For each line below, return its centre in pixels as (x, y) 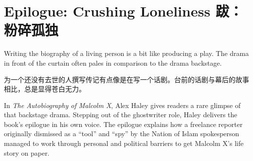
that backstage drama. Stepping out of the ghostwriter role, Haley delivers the (121, 115)
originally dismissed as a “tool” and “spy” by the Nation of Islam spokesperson (122, 134)
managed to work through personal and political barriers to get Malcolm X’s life (124, 143)
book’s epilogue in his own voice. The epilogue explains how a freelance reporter (123, 124)
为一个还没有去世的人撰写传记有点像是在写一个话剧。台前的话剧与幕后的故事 (126, 79)
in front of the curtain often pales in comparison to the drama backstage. (113, 63)
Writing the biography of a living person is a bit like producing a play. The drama (126, 53)
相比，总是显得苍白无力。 (45, 89)
